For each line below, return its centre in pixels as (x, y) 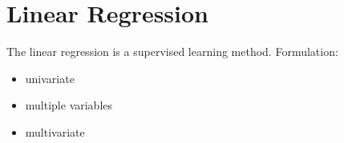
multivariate (55, 131)
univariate (50, 78)
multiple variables (69, 105)
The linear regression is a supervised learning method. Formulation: (172, 52)
